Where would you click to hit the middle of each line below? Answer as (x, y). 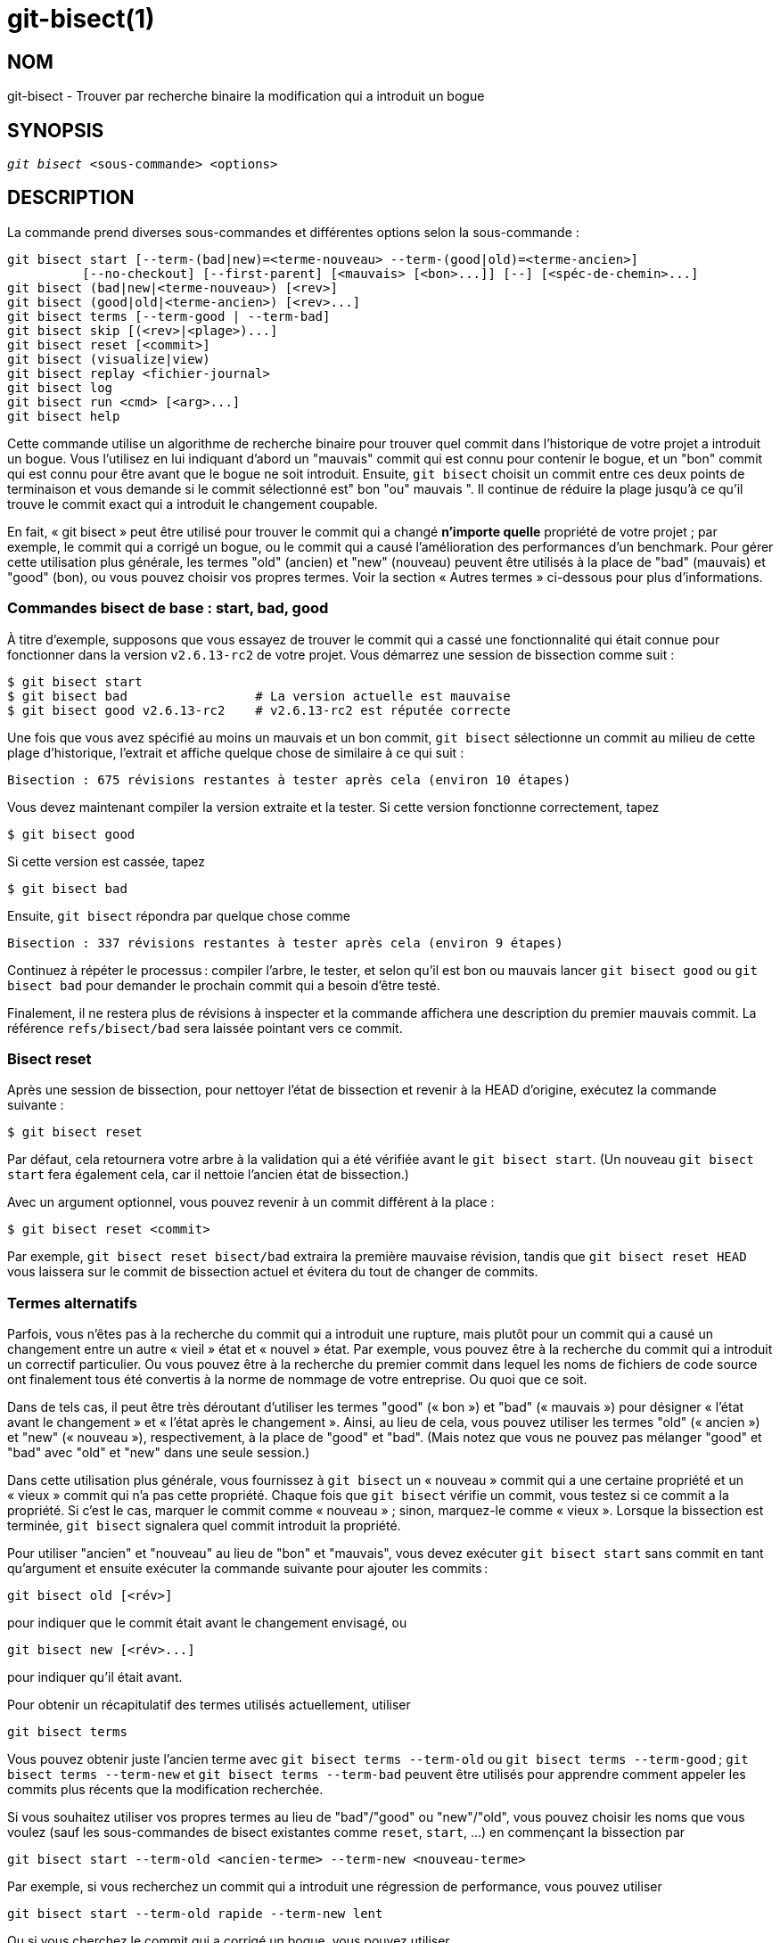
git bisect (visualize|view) (109, 359)
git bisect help (64, 416)
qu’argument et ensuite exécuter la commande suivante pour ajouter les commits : (248, 1569)
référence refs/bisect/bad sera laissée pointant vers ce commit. (205, 1028)
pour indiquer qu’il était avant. (95, 1677)
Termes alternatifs (72, 1303)
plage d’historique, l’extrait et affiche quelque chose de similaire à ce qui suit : (236, 752)
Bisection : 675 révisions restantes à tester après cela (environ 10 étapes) (289, 779)
